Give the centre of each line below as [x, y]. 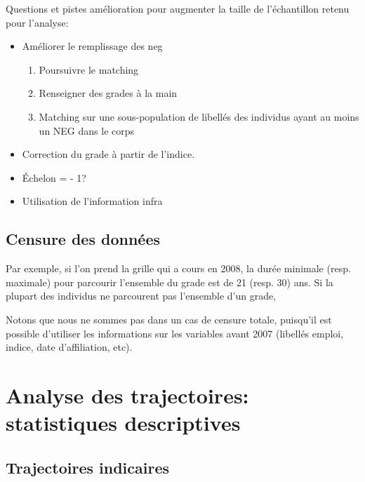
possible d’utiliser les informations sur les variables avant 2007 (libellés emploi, [175, 333]
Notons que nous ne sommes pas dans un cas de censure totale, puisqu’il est [169, 319]
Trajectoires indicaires [88, 467]
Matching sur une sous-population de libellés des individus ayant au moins [199, 116]
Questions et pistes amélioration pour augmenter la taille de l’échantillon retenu [178, 8]
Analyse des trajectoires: [127, 395]
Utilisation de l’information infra [92, 201]
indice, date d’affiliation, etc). [69, 347]
